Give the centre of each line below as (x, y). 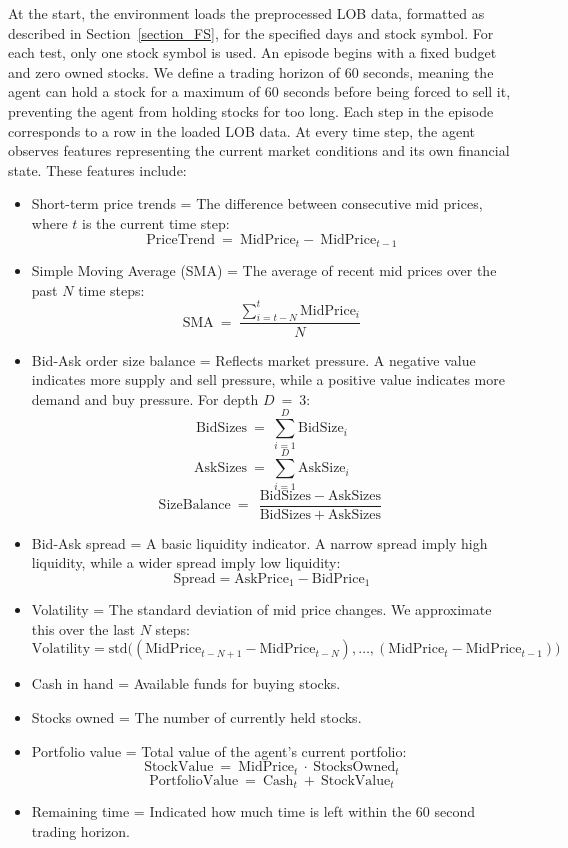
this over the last (83, 628)
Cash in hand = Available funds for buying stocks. (186, 683)
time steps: (111, 289)
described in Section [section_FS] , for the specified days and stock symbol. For (251, 32)
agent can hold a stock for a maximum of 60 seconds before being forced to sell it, (259, 91)
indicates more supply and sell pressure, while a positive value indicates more (268, 379)
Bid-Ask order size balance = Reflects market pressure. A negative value (253, 359)
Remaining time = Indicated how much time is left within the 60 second (253, 811)
